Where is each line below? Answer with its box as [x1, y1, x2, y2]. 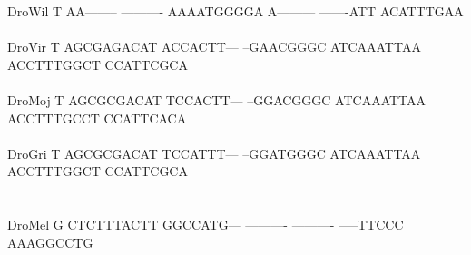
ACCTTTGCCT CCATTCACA [7, 108, 187, 127]
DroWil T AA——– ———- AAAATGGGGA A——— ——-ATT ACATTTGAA [7, 2, 464, 20]
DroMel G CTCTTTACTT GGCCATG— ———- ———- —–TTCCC [7, 215, 404, 234]
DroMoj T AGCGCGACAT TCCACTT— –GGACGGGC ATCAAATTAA [7, 90, 427, 109]
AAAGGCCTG [7, 232, 93, 251]
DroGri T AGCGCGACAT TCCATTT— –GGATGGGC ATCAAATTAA [7, 143, 421, 162]
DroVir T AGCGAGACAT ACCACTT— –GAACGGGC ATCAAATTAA [7, 37, 421, 56]
